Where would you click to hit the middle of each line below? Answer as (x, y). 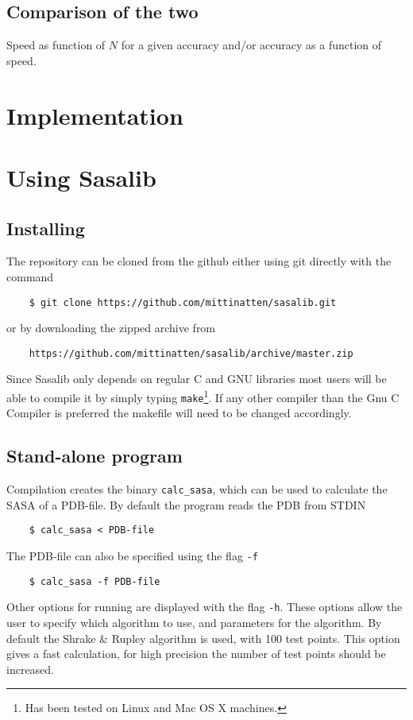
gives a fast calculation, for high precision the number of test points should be (196, 654)
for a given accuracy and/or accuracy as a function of (251, 45)
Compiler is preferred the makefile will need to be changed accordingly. (179, 413)
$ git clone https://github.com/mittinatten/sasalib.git (183, 302)
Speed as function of (56, 45)
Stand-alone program (95, 456)
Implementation (95, 115)
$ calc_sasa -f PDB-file (95, 581)
